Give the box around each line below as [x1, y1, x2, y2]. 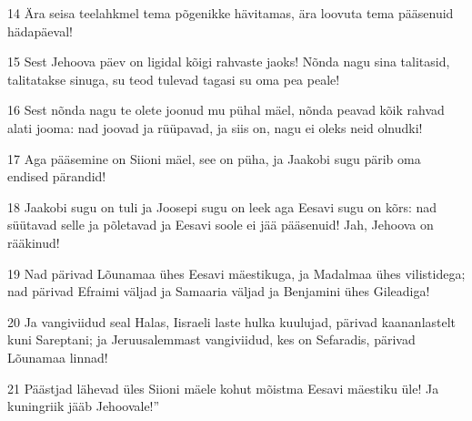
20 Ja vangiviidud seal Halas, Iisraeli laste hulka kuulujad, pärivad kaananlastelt [7, 312, 457, 331]
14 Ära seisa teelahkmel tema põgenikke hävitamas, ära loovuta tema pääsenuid [7, 4, 454, 22]
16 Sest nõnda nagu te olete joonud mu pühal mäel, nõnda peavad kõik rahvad [7, 100, 445, 119]
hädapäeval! [7, 21, 73, 40]
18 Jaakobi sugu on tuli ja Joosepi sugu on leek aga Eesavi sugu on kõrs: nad [7, 197, 437, 216]
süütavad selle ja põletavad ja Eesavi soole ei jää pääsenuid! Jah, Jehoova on [7, 215, 434, 234]
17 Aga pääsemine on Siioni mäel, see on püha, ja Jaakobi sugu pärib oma [7, 149, 421, 168]
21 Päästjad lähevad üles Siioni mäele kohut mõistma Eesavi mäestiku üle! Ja [7, 378, 439, 397]
